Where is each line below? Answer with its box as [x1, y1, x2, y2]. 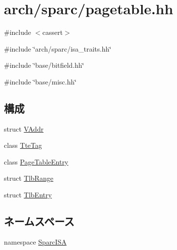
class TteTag [4, 140, 42, 150]
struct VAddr [4, 123, 44, 134]
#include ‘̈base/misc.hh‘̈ [4, 76, 76, 86]
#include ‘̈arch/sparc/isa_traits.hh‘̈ [4, 43, 111, 54]
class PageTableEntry [4, 156, 69, 167]
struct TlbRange [4, 173, 53, 183]
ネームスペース [4, 214, 75, 229]
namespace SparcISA [4, 236, 67, 247]
